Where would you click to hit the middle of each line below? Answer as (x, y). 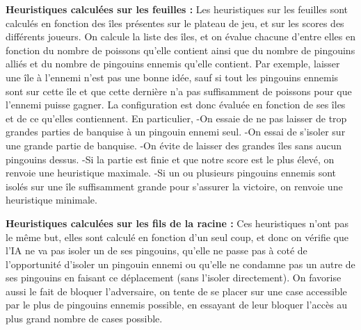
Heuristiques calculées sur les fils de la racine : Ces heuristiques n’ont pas (177, 223)
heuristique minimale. (51, 200)
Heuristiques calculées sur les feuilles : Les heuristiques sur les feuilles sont (177, 9)
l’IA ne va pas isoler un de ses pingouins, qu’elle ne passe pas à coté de (157, 250)
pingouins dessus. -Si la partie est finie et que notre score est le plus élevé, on (170, 159)
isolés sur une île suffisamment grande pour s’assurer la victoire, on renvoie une (174, 186)
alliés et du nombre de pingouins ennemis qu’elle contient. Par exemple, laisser (173, 64)
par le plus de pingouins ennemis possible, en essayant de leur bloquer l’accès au (177, 305)
